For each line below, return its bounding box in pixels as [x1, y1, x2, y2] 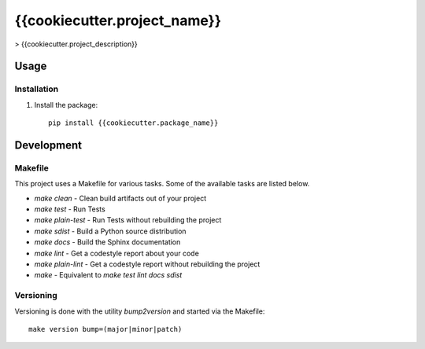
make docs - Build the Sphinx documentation [34, 237, 181, 247]
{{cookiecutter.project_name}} [14, 12, 222, 29]
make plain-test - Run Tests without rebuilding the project [34, 215, 222, 225]
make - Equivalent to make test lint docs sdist [34, 270, 183, 280]
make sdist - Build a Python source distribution [34, 226, 187, 236]
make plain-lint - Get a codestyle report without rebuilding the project [34, 259, 261, 269]
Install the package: [34, 100, 98, 109]
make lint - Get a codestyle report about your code [34, 248, 200, 258]
